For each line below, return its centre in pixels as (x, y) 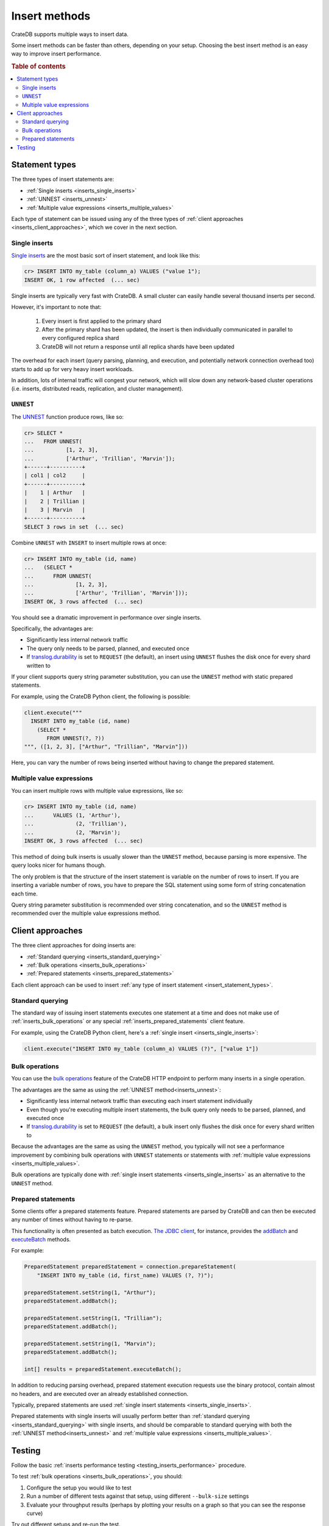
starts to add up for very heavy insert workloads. (73, 369)
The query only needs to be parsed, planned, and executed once (108, 648)
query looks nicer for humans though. (58, 865)
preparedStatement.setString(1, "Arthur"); (90, 1292)
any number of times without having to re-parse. (72, 1220)
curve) (35, 1513)
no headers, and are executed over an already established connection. (100, 1394)
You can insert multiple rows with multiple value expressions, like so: (97, 790)
